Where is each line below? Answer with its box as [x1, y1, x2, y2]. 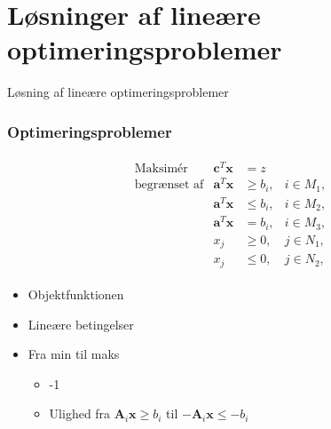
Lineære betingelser [28, 314, 134, 333]
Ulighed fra [49, 404, 111, 423]
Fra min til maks [28, 345, 120, 363]
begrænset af [134, 179, 204, 192]
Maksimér [134, 163, 188, 176]
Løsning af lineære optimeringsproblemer [7, 83, 229, 101]
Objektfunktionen [28, 284, 124, 303]
